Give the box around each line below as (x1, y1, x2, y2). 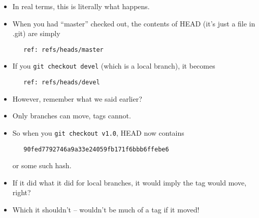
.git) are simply (12, 28, 60, 39)
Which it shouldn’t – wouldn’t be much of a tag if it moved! (12, 204, 200, 215)
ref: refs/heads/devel (23, 79, 100, 86)
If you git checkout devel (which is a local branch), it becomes (12, 60, 215, 71)
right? (12, 187, 31, 198)
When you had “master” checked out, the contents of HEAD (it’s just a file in (12, 18, 255, 28)
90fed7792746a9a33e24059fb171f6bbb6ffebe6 (23, 145, 169, 153)
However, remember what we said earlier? (12, 93, 142, 104)
